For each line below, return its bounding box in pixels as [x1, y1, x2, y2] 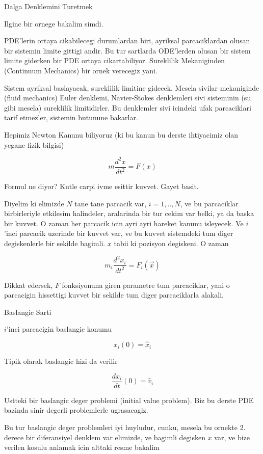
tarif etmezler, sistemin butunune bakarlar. [4, 112, 138, 123]
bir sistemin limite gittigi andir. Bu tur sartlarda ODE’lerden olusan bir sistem [4, 45, 251, 56]
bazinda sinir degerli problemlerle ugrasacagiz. [4, 405, 148, 415]
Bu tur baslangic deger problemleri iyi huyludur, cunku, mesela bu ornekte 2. [4, 421, 246, 432]
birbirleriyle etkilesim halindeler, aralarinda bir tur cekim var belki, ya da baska [4, 208, 254, 219]
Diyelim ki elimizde [4, 198, 64, 208]
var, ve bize [214, 432, 250, 442]
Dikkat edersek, [4, 279, 53, 290]
